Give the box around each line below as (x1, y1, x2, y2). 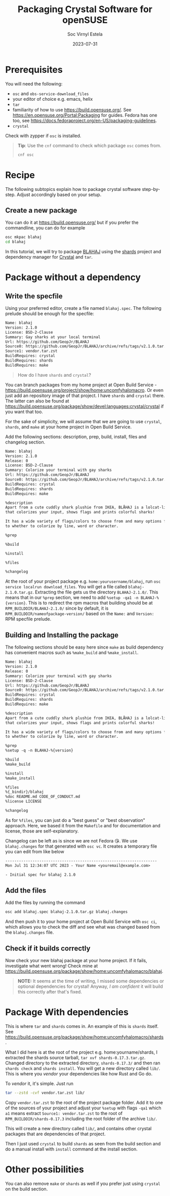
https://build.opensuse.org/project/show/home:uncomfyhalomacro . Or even (5, 387, 163, 393)
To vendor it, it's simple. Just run (5, 1080, 73, 1087)
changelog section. (5, 439, 46, 445)
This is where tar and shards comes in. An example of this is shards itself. (5, 1023, 158, 1029)
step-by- (142, 186, 160, 192)
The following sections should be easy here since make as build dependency (5, 644, 163, 650)
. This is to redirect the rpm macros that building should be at (25, 600, 153, 606)
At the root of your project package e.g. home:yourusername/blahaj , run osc (5, 578, 161, 584)
